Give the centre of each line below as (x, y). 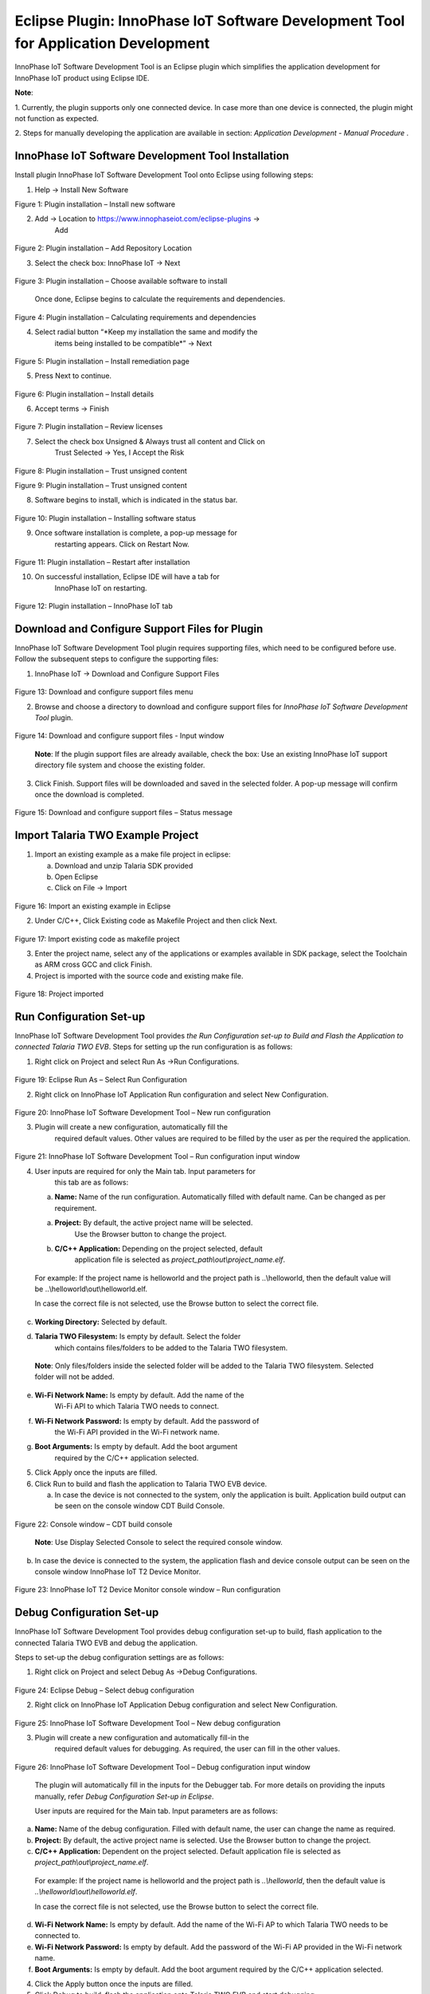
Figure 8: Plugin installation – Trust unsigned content (101, 471)
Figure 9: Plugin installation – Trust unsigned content (101, 486)
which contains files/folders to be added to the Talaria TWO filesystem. (171, 1347)
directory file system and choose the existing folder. (120, 765)
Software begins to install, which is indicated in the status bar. (136, 500)
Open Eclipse (76, 877)
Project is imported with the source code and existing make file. (139, 975)
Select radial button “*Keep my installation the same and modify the (146, 332)
